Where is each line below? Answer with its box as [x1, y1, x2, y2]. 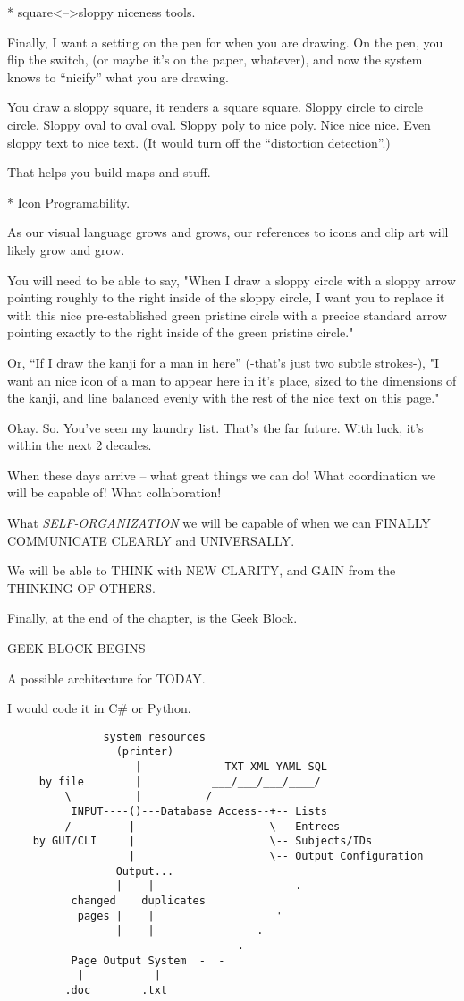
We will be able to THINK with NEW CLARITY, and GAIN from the [7, 561, 396, 580]
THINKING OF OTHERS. [7, 578, 156, 597]
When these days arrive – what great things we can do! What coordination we [7, 465, 436, 484]
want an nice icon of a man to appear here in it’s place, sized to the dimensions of [7, 370, 457, 389]
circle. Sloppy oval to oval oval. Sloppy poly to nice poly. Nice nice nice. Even [7, 115, 431, 133]
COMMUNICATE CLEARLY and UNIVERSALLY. [7, 530, 295, 549]
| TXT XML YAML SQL [135, 760, 327, 774]
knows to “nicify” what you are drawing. [7, 67, 229, 86]
